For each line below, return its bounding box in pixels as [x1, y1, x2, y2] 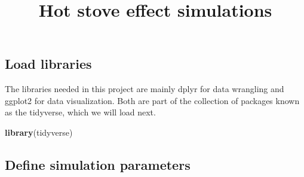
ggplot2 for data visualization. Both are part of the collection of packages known [5, 94, 300, 106]
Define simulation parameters [5, 155, 191, 173]
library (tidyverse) [5, 126, 73, 138]
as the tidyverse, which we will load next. [5, 106, 156, 118]
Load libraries [5, 54, 92, 73]
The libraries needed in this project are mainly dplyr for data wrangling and [5, 83, 284, 95]
